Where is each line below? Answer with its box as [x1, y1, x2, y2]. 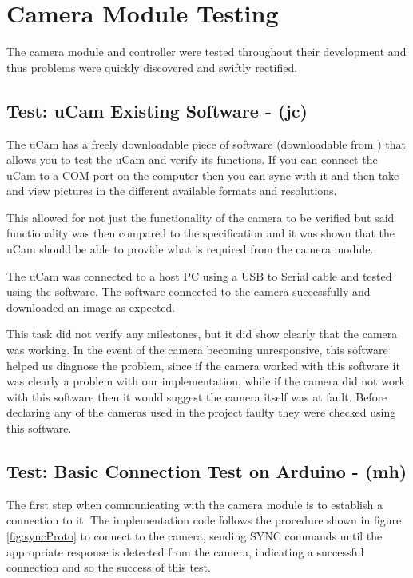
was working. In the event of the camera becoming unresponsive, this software [6, 341, 388, 358]
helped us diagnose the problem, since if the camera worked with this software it [6, 357, 400, 373]
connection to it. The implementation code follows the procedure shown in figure [6, 512, 402, 528]
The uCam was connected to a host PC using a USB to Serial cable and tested [6, 267, 392, 284]
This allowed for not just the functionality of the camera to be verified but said [6, 209, 395, 225]
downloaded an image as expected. [6, 298, 176, 315]
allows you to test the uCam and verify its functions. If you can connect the [6, 151, 378, 168]
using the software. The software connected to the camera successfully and [6, 283, 371, 300]
